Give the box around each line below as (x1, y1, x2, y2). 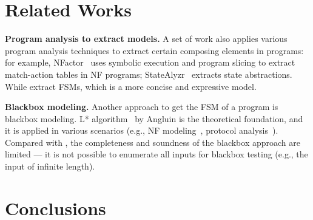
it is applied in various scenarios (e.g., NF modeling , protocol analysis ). (5, 124, 278, 137)
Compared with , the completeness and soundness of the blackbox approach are (5, 136, 300, 148)
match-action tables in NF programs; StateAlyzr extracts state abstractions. (5, 67, 292, 80)
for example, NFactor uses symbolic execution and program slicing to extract (5, 56, 295, 69)
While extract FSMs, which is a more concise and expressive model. (5, 80, 257, 92)
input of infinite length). (5, 160, 95, 173)
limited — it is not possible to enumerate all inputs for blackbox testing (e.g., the (5, 148, 308, 160)
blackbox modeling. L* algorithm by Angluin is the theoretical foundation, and (5, 112, 303, 125)
